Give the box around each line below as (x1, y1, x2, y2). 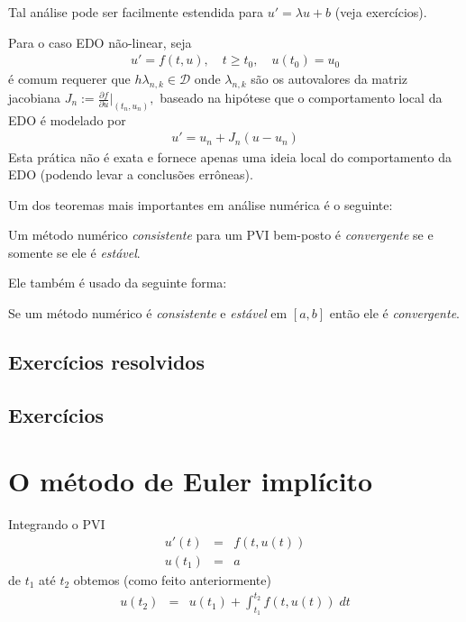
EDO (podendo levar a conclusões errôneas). (8, 165, 253, 184)
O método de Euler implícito (8, 462, 373, 499)
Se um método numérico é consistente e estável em (8, 304, 288, 323)
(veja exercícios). (334, 3, 427, 21)
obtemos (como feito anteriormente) (73, 571, 271, 589)
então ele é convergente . (329, 304, 460, 323)
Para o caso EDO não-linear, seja (8, 32, 192, 51)
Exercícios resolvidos (8, 348, 205, 376)
